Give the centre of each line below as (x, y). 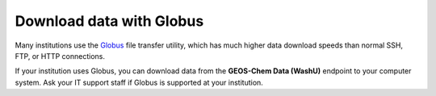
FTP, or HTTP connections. (60, 56)
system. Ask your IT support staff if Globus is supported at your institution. (139, 82)
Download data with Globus (109, 21)
